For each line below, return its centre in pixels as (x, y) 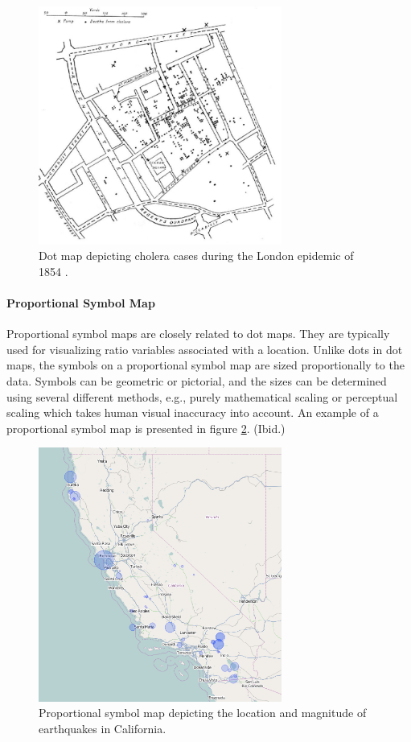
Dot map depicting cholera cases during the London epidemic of (196, 256)
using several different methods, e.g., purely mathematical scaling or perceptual (202, 396)
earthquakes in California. (103, 728)
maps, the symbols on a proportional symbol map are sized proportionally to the (205, 365)
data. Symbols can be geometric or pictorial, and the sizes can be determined (197, 380)
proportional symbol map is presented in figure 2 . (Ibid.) (146, 428)
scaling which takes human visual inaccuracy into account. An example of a (193, 412)
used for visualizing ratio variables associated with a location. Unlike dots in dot (205, 349)
